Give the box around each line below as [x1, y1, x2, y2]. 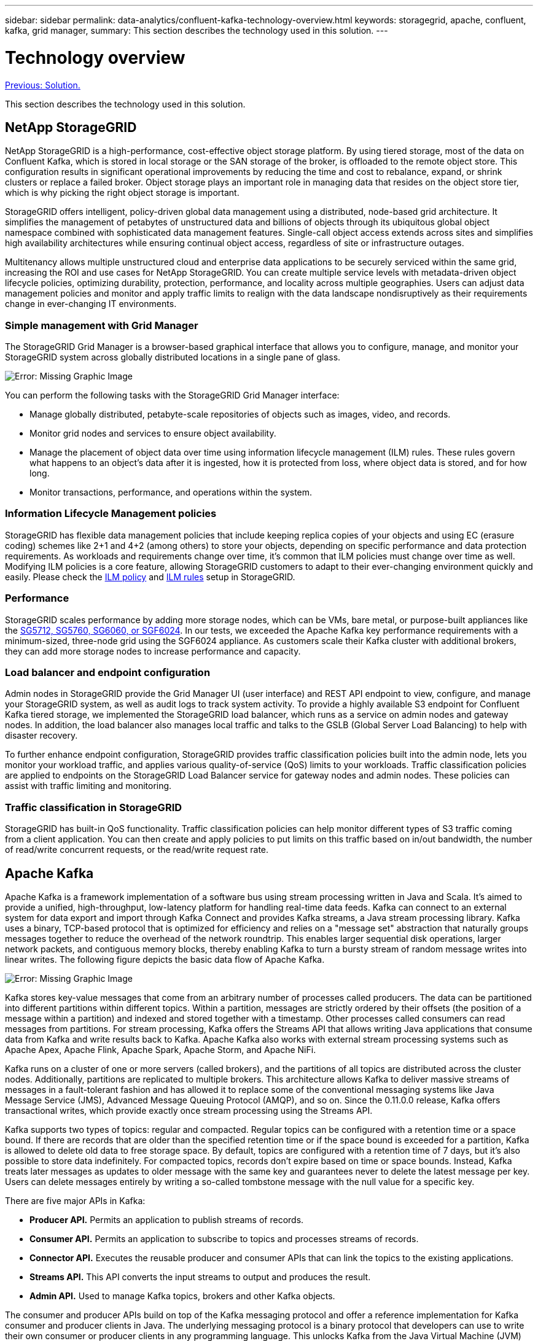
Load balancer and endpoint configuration [5, 666, 211, 678]
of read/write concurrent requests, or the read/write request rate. [5, 844, 269, 855]
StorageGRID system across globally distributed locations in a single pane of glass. [5, 352, 341, 363]
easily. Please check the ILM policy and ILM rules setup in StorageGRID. [5, 571, 295, 582]
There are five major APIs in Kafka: [5, 1195, 146, 1206]
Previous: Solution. [5, 79, 80, 90]
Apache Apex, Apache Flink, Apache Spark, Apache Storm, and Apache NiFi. [5, 1044, 316, 1055]
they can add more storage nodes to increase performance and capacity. [5, 645, 301, 656]
